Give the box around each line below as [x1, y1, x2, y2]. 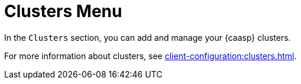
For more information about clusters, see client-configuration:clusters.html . [4, 50, 297, 61]
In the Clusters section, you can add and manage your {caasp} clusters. [4, 32, 291, 43]
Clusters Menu [4, 1, 122, 21]
